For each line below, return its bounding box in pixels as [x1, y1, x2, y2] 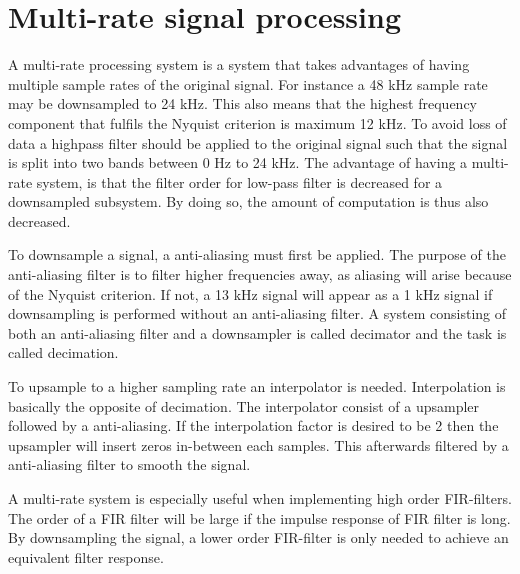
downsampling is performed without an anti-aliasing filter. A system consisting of [8, 303, 507, 324]
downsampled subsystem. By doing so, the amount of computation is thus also [8, 191, 489, 212]
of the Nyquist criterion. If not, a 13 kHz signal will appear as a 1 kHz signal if [8, 283, 493, 304]
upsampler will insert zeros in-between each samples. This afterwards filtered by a [8, 434, 509, 455]
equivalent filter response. [8, 546, 164, 567]
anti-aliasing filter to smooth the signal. [8, 454, 251, 475]
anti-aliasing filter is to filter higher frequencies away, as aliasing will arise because [8, 264, 512, 285]
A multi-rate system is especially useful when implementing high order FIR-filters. [8, 488, 512, 508]
